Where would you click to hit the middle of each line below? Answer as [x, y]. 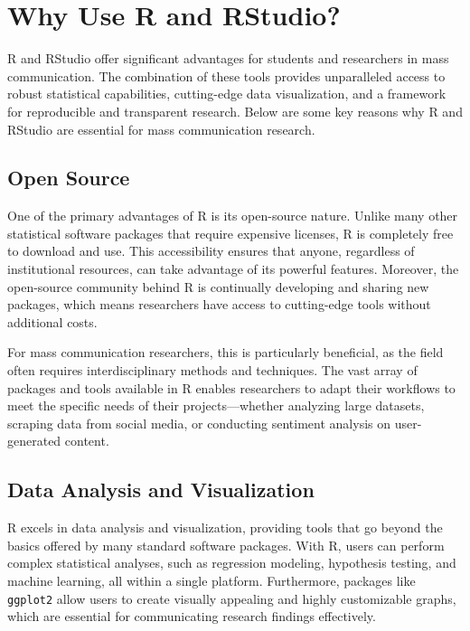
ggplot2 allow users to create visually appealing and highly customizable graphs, [232, 598]
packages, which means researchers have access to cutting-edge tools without [219, 304]
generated [34, 441]
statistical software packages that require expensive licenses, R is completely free [230, 233]
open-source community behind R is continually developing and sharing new [218, 286]
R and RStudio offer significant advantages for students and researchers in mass [228, 58]
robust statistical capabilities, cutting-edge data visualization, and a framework [227, 94]
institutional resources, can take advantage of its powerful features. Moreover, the [233, 269]
